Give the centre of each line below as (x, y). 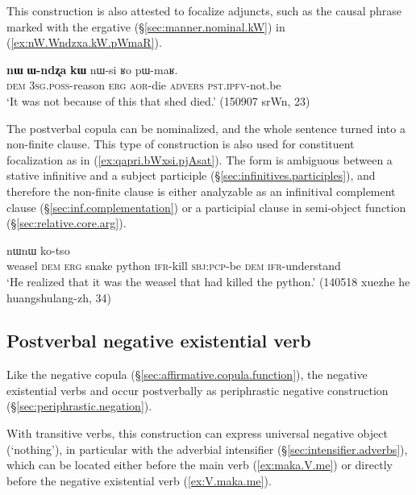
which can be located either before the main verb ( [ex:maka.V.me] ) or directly (200, 465)
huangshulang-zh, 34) (59, 297)
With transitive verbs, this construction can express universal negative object (197, 433)
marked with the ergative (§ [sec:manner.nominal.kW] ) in (146, 26)
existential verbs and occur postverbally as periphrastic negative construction (198, 390)
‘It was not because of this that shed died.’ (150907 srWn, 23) (158, 100)
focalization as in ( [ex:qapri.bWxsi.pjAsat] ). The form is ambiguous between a (200, 159)
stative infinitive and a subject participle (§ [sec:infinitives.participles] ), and (191, 175)
